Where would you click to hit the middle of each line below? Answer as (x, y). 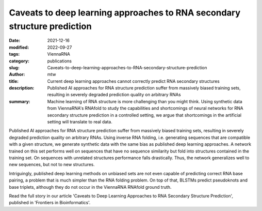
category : (19, 61)
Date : (15, 41)
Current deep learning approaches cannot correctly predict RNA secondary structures (133, 81)
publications (60, 61)
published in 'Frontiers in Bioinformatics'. (50, 203)
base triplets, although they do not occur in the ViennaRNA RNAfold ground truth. (90, 187)
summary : (20, 101)
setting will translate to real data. (80, 122)
